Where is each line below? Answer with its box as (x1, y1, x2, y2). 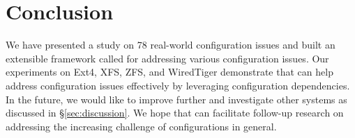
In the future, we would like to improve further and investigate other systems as (6, 92, 347, 106)
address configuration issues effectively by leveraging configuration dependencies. (6, 78, 350, 92)
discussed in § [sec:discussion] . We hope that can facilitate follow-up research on (6, 105, 344, 120)
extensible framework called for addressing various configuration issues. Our (6, 51, 329, 65)
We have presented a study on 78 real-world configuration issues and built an (6, 37, 335, 52)
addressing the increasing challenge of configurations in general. (6, 119, 277, 133)
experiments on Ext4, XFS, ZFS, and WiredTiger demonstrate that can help (6, 64, 333, 79)
